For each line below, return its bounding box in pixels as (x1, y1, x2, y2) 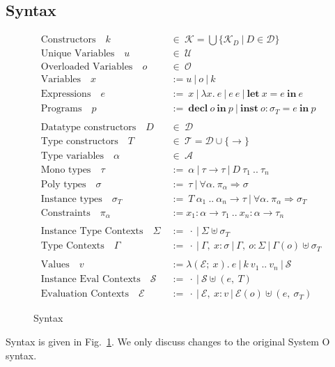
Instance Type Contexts (40, 226, 143, 237)
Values (40, 260, 70, 270)
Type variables (40, 150, 104, 161)
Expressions (40, 89, 91, 100)
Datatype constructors (40, 123, 137, 133)
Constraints (40, 208, 91, 218)
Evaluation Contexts (40, 289, 130, 299)
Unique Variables (40, 49, 115, 59)
